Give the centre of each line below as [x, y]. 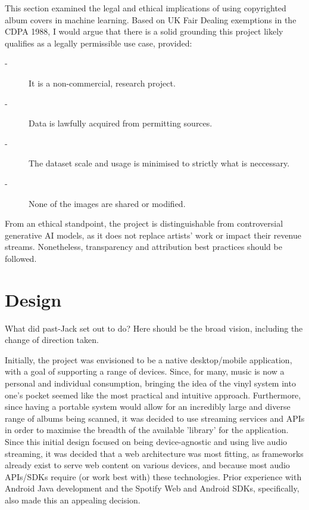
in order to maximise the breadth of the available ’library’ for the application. [147, 430]
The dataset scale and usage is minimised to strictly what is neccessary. [159, 163]
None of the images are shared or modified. [107, 203]
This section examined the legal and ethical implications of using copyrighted [146, 8]
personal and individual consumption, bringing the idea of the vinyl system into [150, 383]
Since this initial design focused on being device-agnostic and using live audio [146, 441]
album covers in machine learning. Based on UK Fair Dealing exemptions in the [151, 19]
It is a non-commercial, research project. [102, 83]
